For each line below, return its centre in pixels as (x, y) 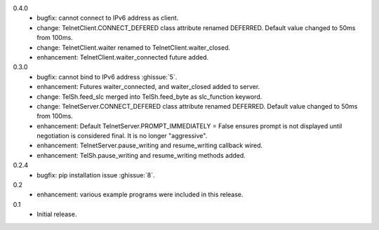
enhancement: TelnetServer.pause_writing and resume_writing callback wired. (150, 146)
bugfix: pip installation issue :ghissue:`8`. (96, 175)
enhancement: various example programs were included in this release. (140, 195)
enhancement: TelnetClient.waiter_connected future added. (123, 57)
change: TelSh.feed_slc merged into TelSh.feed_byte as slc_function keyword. (149, 96)
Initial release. (57, 215)
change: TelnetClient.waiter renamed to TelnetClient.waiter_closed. (134, 47)
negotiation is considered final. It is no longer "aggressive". (122, 136)
